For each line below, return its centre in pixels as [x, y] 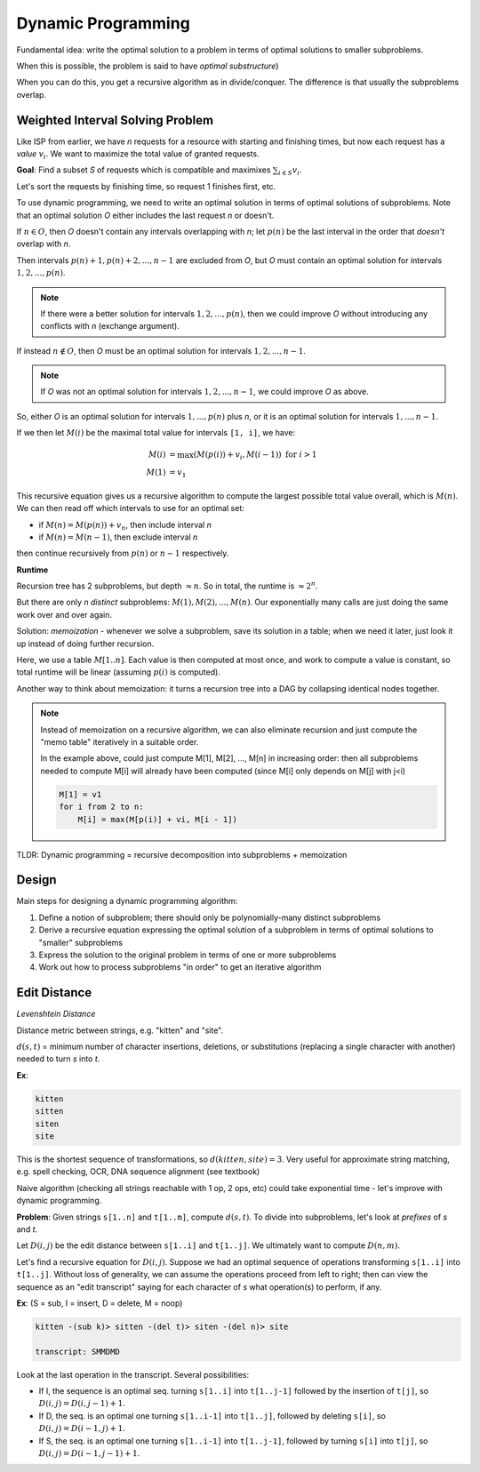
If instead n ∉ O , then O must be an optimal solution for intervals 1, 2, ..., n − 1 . [161, 350]
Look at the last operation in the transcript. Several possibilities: [133, 1374]
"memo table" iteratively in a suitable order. [120, 742]
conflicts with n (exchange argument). [110, 326]
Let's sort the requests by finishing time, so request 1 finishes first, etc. [146, 186]
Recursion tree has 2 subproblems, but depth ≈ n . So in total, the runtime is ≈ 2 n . [167, 585]
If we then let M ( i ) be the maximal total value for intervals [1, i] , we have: [156, 433]
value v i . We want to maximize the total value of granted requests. [138, 155]
